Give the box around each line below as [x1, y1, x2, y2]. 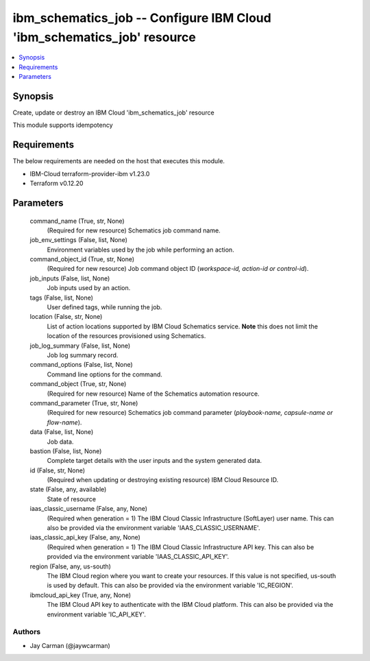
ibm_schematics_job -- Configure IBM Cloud [12, 10, 272, 25]
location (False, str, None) [29, 313, 103, 321]
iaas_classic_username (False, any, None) [29, 505, 147, 513]
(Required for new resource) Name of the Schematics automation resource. [47, 389, 260, 398]
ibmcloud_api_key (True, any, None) [29, 590, 132, 599]
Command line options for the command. [47, 370, 162, 378]
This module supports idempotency [12, 121, 113, 130]
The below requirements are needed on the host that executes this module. [12, 157, 225, 165]
